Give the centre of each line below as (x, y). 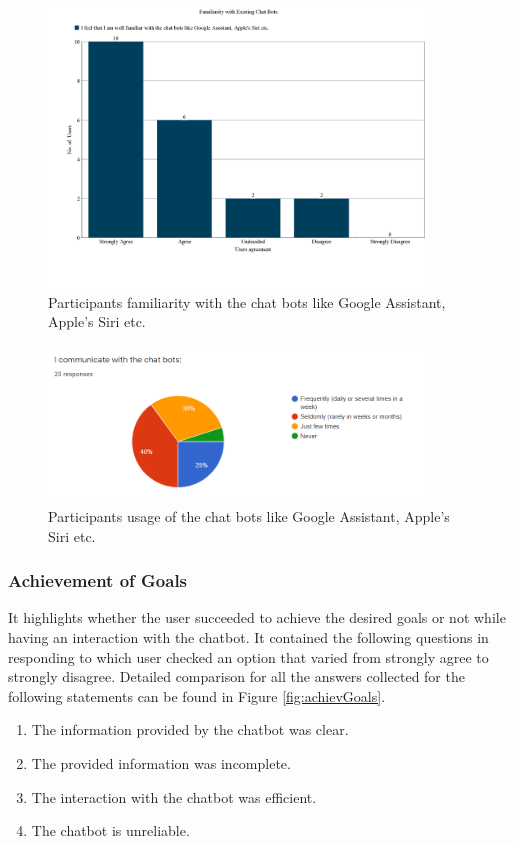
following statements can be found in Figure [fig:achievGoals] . (197, 695)
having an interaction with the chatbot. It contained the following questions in (248, 636)
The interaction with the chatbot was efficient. (174, 796)
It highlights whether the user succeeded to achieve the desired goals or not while (257, 617)
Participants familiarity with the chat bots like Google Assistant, (247, 301)
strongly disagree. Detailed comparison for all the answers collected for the (236, 676)
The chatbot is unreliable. (110, 830)
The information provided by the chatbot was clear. (190, 729)
